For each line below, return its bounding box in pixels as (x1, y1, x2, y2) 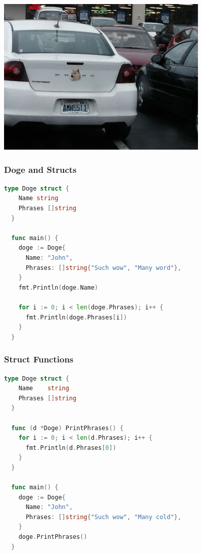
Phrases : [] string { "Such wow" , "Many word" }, (25, 264, 181, 271)
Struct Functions (4, 353, 74, 365)
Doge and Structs (4, 163, 77, 175)
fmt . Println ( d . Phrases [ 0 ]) (25, 444, 117, 451)
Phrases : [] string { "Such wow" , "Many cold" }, (25, 513, 181, 521)
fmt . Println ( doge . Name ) (18, 284, 98, 291)
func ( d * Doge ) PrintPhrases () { (11, 424, 124, 432)
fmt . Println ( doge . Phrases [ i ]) (25, 313, 127, 321)
